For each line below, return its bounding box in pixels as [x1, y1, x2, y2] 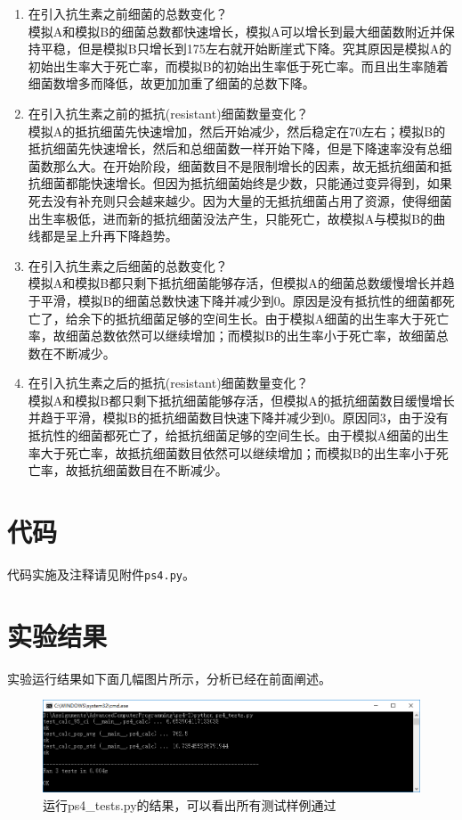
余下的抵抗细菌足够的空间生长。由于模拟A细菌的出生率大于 [77, 308, 425, 327]
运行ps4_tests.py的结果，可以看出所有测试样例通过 [43, 795, 336, 814]
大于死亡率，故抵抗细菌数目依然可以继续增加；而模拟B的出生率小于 [40, 443, 436, 462]
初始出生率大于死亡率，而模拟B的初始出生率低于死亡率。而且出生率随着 [28, 56, 449, 75]
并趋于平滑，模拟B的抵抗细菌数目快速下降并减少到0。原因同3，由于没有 [28, 408, 449, 427]
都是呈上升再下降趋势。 [40, 226, 178, 245]
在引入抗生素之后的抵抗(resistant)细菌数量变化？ [28, 373, 309, 392]
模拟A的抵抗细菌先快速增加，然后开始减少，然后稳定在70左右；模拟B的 [28, 121, 446, 140]
